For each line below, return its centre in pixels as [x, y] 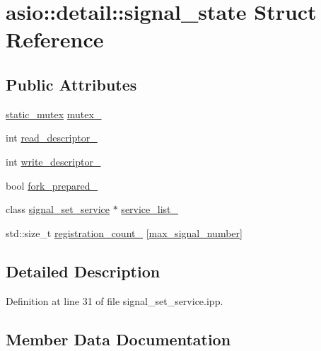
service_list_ [150, 209]
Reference [55, 39]
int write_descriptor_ [53, 161]
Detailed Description [83, 271]
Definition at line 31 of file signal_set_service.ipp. [115, 300]
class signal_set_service [58, 209]
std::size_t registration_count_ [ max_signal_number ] [124, 232]
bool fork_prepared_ [52, 185]
